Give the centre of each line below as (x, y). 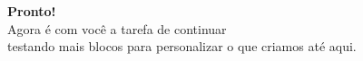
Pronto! (32, 11)
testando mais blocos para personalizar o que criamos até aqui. (182, 46)
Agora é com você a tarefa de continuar (117, 28)
